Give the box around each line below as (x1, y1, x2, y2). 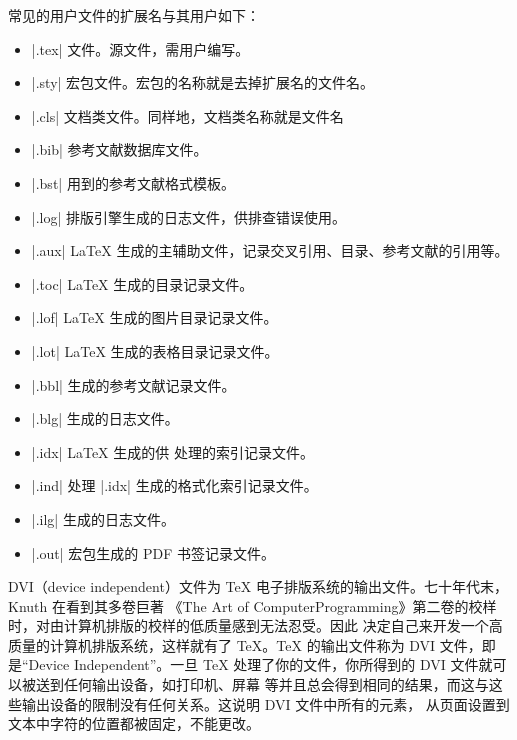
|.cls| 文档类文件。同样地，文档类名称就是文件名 (31, 105, 344, 126)
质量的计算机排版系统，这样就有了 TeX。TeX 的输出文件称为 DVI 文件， (8, 634, 482, 655)
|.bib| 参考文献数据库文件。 (31, 139, 208, 160)
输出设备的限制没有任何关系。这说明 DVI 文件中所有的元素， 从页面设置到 (21, 693, 510, 714)
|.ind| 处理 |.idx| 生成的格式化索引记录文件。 (31, 475, 318, 496)
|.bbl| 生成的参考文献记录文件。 (31, 374, 236, 395)
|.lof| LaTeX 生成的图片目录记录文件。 (31, 307, 278, 328)
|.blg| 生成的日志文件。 (31, 408, 179, 429)
